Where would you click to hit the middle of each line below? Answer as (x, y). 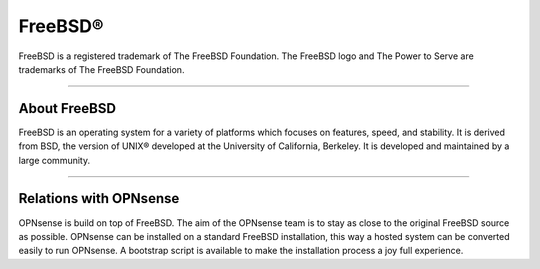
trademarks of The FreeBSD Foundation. (101, 69)
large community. (54, 160)
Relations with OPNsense (99, 198)
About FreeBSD (67, 108)
